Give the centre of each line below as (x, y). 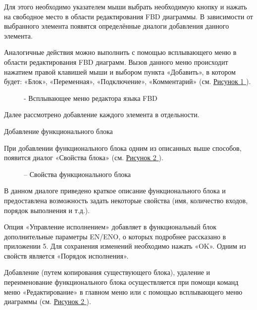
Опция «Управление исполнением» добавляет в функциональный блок (110, 227)
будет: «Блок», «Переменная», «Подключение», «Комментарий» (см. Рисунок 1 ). (128, 81)
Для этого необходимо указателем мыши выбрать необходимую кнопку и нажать (126, 6)
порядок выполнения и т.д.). (47, 210)
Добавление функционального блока (58, 131)
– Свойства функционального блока (77, 174)
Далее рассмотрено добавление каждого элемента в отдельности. (102, 114)
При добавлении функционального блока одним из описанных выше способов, (123, 148)
